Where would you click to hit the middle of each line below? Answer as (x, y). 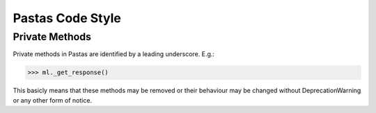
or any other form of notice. (53, 100)
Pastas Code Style (67, 18)
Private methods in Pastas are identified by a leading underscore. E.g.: (114, 54)
